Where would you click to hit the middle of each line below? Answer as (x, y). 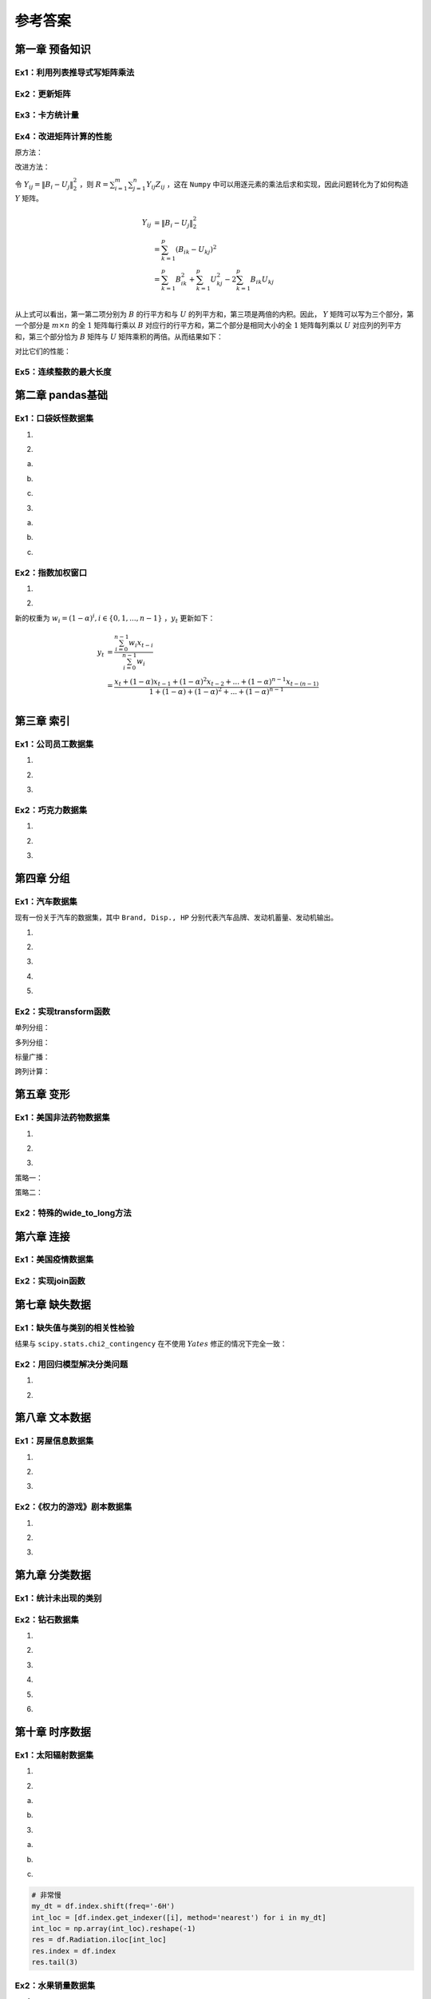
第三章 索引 (42, 721)
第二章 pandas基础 (61, 395)
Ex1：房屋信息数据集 (54, 1441)
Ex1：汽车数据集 (46, 901)
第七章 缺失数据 (53, 1305)
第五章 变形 (42, 1094)
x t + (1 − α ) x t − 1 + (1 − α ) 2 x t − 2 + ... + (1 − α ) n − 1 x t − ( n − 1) (217, 682)
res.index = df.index (74, 1951)
